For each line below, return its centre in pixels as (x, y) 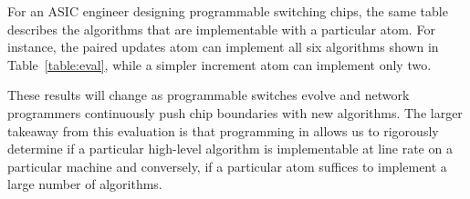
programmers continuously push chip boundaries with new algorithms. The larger (235, 112)
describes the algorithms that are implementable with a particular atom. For (221, 29)
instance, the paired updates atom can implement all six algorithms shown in (223, 47)
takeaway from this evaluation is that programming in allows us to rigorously (223, 130)
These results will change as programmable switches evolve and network (209, 95)
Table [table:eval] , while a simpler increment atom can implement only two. (219, 64)
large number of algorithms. (85, 184)
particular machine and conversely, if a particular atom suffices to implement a (227, 166)
